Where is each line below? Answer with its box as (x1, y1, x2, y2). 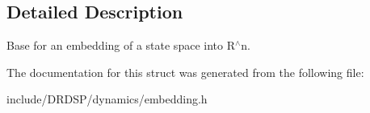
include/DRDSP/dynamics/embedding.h (6, 91, 208, 107)
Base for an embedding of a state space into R (6, 37, 235, 54)
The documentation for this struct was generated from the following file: (6, 63, 364, 80)
